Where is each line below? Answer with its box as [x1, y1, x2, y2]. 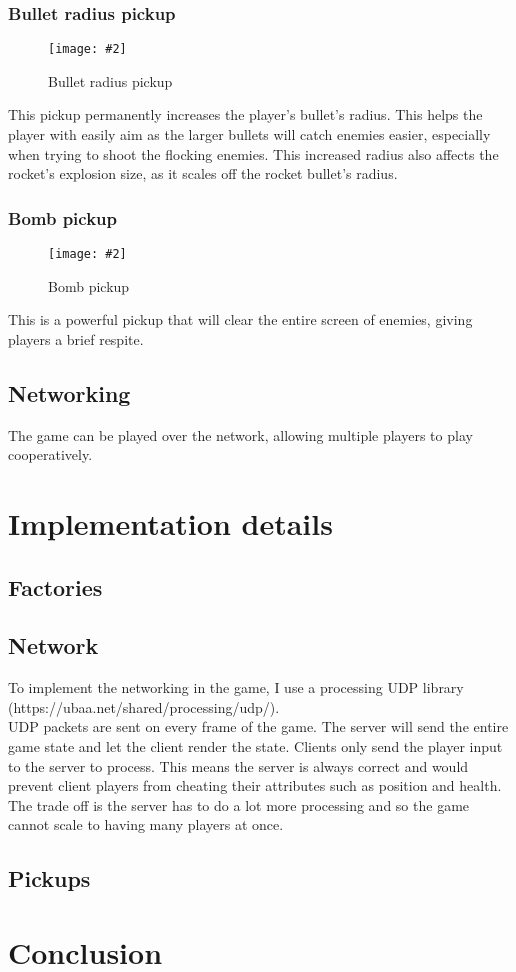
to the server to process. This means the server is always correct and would [8, 755, 469, 776]
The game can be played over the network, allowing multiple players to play [8, 424, 473, 445]
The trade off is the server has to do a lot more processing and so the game [8, 794, 470, 815]
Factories [8, 571, 103, 602]
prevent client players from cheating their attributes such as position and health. [8, 775, 502, 796]
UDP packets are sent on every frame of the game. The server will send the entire [8, 716, 509, 737]
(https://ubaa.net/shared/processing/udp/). [8, 696, 280, 717]
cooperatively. [8, 444, 93, 465]
